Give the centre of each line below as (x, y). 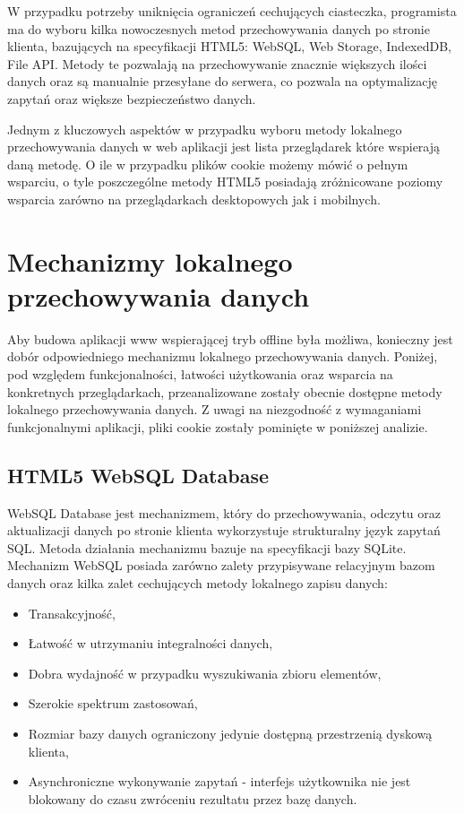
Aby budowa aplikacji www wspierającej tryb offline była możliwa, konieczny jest (230, 338)
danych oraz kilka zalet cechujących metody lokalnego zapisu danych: (198, 582)
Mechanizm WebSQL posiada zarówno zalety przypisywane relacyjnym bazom (221, 565)
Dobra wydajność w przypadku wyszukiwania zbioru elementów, (205, 673)
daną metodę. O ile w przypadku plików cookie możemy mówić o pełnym (208, 164)
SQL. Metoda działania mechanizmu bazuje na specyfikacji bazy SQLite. (207, 547)
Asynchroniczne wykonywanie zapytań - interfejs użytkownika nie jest (219, 781)
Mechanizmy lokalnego (150, 260)
